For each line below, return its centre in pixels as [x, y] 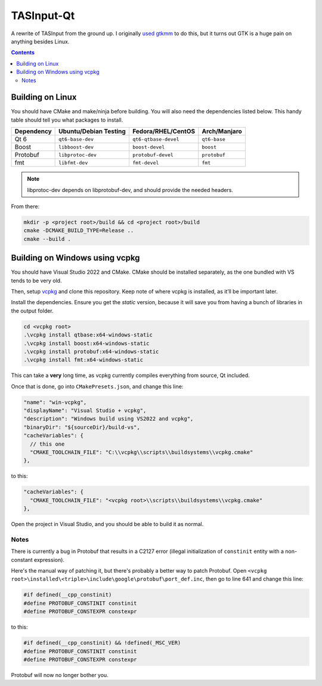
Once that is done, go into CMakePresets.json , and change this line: [97, 386]
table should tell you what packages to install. [67, 120]
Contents [23, 52]
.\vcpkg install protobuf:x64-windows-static [91, 351]
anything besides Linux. [40, 41]
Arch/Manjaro [222, 131]
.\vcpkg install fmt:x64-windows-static [83, 360]
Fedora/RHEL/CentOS [164, 131]
